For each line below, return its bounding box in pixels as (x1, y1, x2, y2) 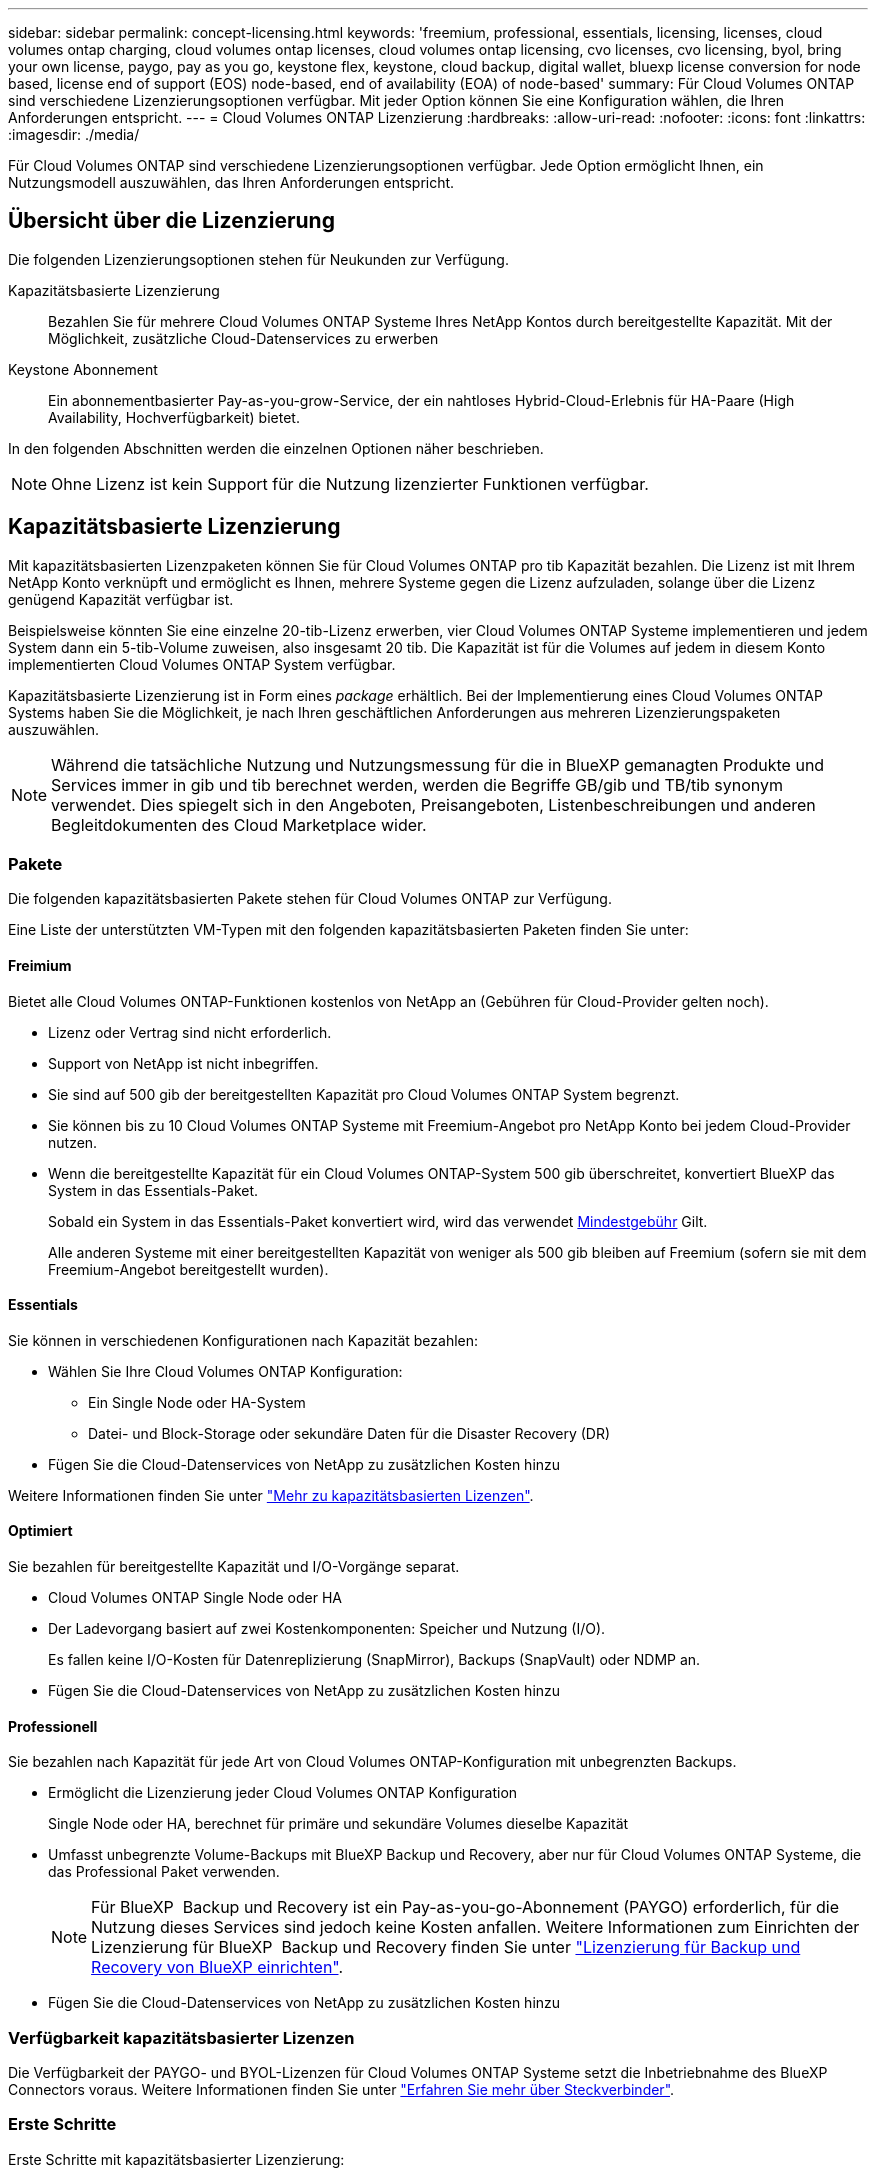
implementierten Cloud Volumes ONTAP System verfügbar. (8, 655, 396, 673)
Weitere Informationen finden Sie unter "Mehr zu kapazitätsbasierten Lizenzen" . (8, 1486, 534, 1504)
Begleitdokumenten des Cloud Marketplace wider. (51, 814, 427, 835)
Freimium (8, 957, 72, 975)
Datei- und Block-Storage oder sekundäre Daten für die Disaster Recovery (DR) (88, 1424, 611, 1442)
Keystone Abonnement (8, 360, 158, 378)
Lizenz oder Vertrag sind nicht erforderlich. (48, 1023, 332, 1041)
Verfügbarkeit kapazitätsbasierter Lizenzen (8, 2027, 355, 2048)
